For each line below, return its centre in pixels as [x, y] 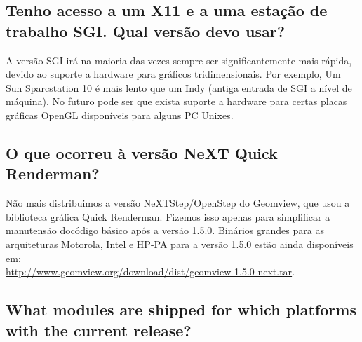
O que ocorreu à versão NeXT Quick [142, 152]
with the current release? [99, 330]
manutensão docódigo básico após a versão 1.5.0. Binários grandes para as [165, 230]
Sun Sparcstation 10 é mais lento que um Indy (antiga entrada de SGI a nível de [179, 87]
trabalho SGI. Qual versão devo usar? [146, 30]
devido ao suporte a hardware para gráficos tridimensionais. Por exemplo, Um [173, 74]
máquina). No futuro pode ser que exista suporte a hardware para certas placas [176, 101]
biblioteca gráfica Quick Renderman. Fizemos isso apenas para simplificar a [168, 216]
